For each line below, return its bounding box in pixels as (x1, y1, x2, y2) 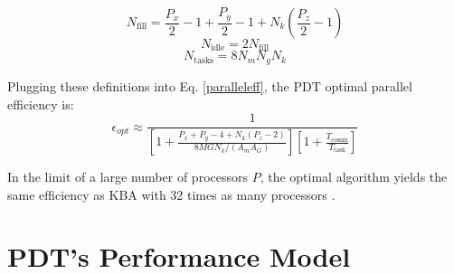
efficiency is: (7, 94, 74, 113)
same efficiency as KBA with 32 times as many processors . (7, 184, 336, 203)
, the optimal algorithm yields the (260, 167, 448, 185)
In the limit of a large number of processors (7, 167, 248, 185)
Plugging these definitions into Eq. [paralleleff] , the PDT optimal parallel (7, 76, 412, 95)
